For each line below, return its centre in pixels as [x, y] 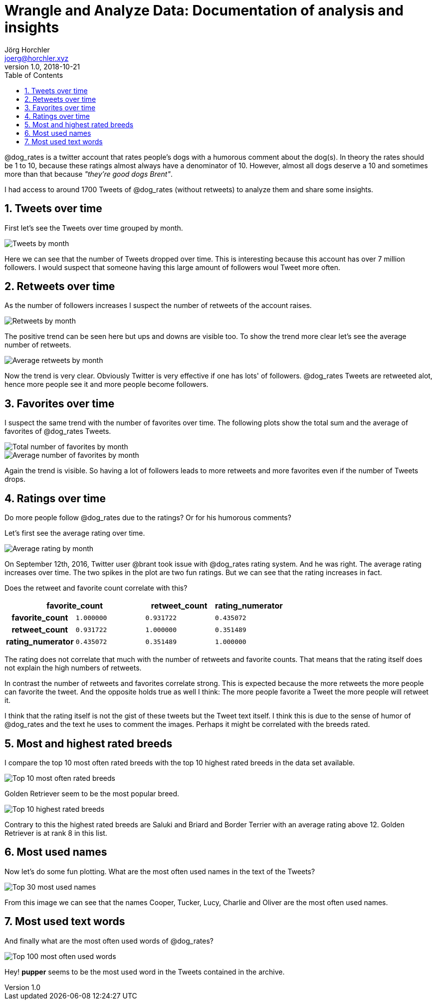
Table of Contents [34, 75]
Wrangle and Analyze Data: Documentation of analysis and [204, 10]
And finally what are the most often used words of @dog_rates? [109, 941]
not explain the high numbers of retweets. [73, 668]
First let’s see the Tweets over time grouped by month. [94, 228]
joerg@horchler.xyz [37, 58]
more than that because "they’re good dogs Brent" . [89, 174]
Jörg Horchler [27, 49]
